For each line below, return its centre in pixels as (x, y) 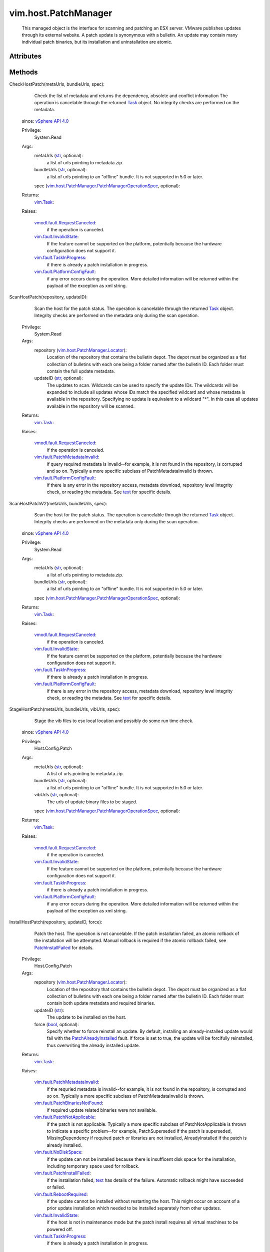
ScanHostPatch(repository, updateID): (48, 297)
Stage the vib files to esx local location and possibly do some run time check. (114, 721)
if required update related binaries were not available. (102, 1110)
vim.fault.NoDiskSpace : (58, 1152)
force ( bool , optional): (57, 1024)
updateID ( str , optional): (59, 378)
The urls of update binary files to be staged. (92, 802)
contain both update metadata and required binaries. (101, 1003)
